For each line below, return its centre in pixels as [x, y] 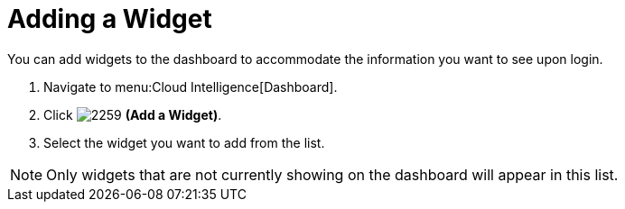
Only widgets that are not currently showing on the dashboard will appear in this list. [332, 174]
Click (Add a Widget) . [133, 114]
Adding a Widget [110, 19]
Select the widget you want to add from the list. [184, 142]
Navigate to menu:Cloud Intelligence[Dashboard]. [191, 86]
